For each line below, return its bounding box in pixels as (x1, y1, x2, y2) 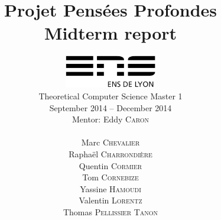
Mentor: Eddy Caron (71, 113, 149, 125)
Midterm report (44, 21, 177, 45)
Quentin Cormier (79, 159, 142, 172)
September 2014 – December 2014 (49, 101, 172, 114)
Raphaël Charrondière (69, 147, 152, 160)
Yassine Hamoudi (80, 182, 141, 195)
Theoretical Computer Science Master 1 (38, 89, 183, 102)
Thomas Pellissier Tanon (63, 205, 158, 218)
